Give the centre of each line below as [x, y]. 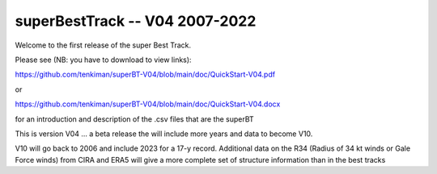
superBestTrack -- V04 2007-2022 [136, 21]
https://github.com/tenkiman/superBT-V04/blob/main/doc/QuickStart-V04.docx [148, 104]
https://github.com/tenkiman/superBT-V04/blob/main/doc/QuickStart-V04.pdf [145, 75]
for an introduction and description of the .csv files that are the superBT [134, 119]
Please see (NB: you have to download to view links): [103, 60]
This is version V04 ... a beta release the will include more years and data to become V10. [164, 134]
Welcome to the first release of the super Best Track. [103, 45]
